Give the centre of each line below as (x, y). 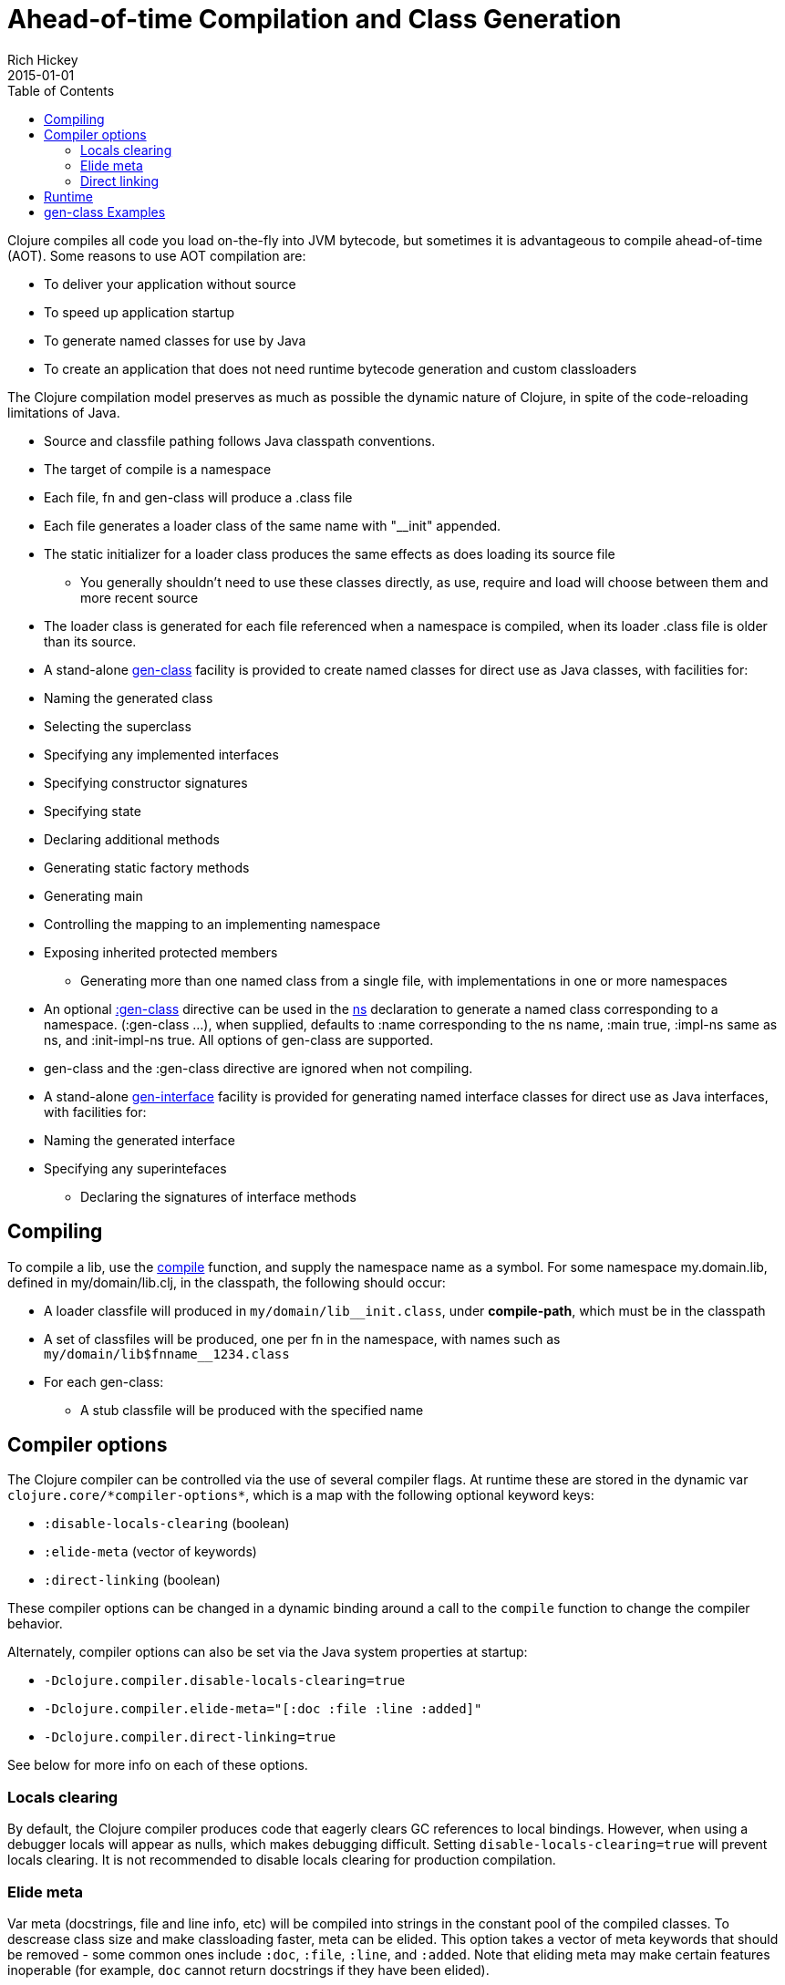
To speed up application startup (139, 312)
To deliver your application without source (170, 284)
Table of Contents (61, 90)
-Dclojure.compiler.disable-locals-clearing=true (225, 1681)
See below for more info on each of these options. (158, 1765)
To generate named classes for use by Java (175, 340)
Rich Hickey (43, 59)
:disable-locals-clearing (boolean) (167, 1524)
